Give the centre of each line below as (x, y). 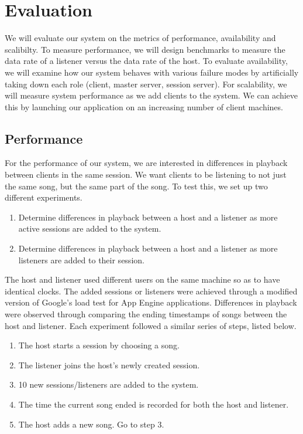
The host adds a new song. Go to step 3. (91, 424)
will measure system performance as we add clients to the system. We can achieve (151, 95)
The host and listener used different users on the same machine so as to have (142, 279)
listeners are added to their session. (81, 260)
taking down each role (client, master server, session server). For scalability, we (146, 84)
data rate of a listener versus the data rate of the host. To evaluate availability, (146, 61)
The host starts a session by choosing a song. (99, 345)
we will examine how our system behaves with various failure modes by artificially (152, 72)
